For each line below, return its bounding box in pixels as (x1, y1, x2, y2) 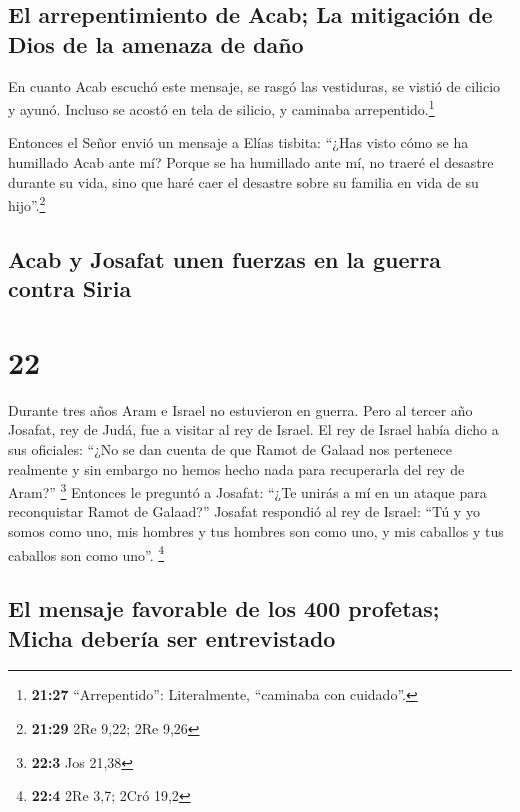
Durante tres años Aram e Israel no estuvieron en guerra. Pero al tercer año (8, 399, 473, 420)
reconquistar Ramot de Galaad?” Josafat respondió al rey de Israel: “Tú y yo (8, 501, 480, 522)
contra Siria (8, 273, 132, 304)
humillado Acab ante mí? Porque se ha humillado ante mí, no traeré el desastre (8, 152, 494, 173)
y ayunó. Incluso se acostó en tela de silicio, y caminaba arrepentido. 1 (8, 96, 435, 119)
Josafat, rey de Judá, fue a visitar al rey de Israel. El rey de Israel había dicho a (8, 419, 499, 440)
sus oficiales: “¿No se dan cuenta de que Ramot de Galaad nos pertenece (8, 438, 452, 459)
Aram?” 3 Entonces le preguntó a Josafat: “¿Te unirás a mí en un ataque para (8, 479, 487, 502)
